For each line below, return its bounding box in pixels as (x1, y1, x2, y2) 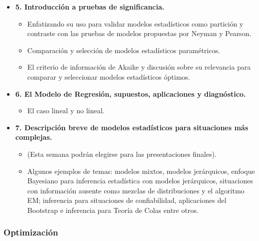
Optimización (4, 226, 58, 238)
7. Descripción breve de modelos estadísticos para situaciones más (15, 122, 248, 132)
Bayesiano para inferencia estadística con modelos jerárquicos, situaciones (27, 175, 253, 186)
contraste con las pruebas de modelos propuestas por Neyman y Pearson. (27, 28, 251, 39)
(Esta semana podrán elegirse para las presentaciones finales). (27, 148, 217, 159)
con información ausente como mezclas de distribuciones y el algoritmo (27, 185, 244, 195)
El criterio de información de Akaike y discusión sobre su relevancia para (27, 62, 251, 72)
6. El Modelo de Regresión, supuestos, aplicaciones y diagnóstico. (15, 88, 246, 99)
